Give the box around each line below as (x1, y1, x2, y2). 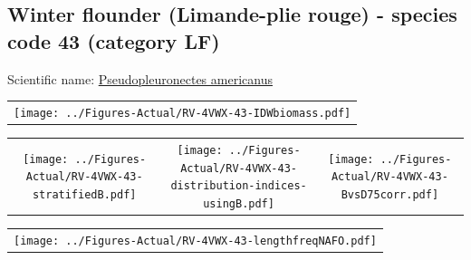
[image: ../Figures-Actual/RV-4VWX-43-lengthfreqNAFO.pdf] (14, 234, 377, 247)
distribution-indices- (170, 179, 307, 193)
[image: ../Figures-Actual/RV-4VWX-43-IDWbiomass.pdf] (14, 106, 351, 120)
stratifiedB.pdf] (32, 188, 137, 201)
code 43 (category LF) (7, 26, 220, 54)
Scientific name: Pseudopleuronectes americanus (7, 69, 273, 88)
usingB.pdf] (203, 197, 274, 210)
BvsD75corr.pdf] (341, 188, 439, 201)
